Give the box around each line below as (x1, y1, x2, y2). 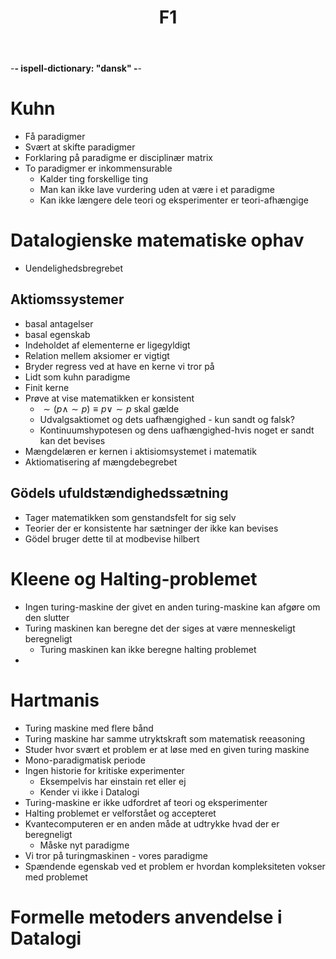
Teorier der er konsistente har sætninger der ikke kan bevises (24, 522, 279, 534)
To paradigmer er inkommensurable (24, 162, 173, 175)
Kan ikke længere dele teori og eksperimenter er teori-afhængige (39, 194, 309, 206)
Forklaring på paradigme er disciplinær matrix (24, 152, 213, 164)
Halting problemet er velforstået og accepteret (24, 807, 217, 819)
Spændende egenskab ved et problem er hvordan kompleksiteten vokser (24, 860, 326, 872)
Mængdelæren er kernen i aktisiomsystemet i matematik (24, 445, 257, 457)
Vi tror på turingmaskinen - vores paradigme (24, 849, 208, 861)
